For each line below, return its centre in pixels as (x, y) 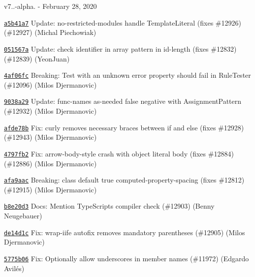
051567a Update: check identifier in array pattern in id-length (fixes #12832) (120, 48)
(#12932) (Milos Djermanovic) (50, 111)
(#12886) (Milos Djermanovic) (50, 163)
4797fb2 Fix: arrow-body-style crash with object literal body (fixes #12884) (119, 153)
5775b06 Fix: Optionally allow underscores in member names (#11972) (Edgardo (127, 258)
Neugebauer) (23, 215)
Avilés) (14, 268)
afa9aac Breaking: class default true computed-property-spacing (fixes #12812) (124, 180)
